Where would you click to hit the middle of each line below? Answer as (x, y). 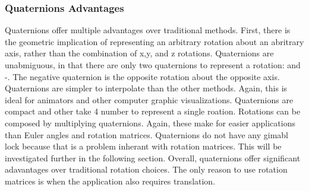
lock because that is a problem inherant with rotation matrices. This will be (143, 146)
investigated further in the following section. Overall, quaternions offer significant (153, 157)
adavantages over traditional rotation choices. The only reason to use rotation (146, 169)
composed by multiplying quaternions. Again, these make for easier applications (150, 122)
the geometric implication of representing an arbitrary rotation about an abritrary (154, 41)
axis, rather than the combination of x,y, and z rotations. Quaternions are (139, 53)
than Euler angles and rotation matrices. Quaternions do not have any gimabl (147, 134)
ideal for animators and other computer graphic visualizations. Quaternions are (149, 99)
